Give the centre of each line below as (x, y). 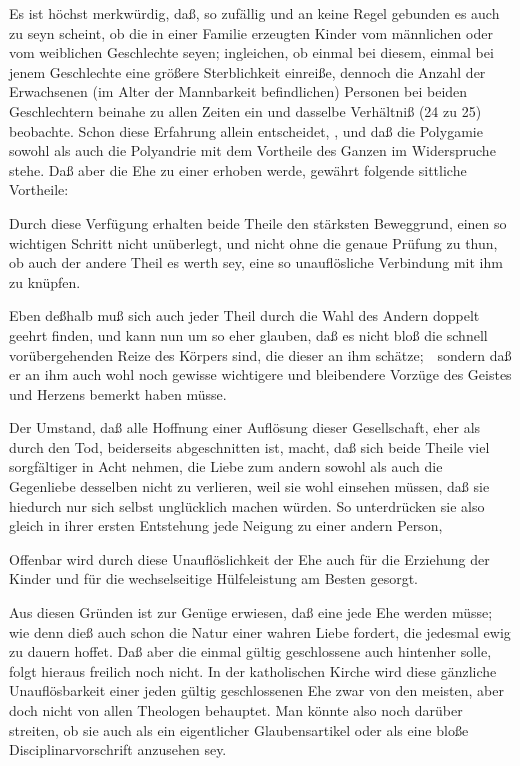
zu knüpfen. (45, 281)
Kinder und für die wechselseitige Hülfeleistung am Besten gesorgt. (214, 578)
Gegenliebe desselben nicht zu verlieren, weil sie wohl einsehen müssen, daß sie (249, 486)
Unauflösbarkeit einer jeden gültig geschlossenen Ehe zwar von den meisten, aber (256, 690)
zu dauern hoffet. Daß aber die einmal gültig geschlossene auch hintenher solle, (250, 651)
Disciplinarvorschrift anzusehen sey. (118, 749)
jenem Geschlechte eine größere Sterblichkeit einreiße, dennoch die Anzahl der (247, 71)
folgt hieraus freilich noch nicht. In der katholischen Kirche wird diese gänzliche (253, 670)
